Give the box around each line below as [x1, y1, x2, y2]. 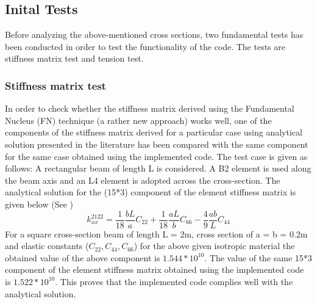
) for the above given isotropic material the [134, 239, 295, 252]
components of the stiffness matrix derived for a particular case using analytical [5, 126, 302, 139]
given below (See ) [5, 197, 73, 210]
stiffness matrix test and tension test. [5, 52, 144, 65]
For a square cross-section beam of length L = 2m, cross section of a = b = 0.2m [5, 227, 308, 240]
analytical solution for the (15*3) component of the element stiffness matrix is [5, 186, 296, 198]
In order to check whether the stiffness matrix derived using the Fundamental [5, 102, 294, 115]
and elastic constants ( [5, 239, 89, 252]
